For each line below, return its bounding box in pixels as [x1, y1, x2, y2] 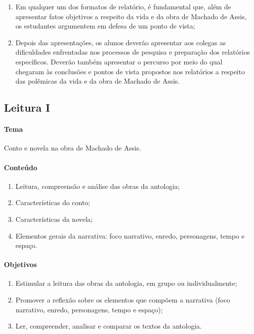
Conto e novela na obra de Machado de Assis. [4, 143, 141, 153]
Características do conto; [15, 197, 90, 208]
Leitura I [4, 100, 50, 115]
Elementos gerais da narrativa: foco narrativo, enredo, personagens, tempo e [15, 230, 245, 241]
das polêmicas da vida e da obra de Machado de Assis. [15, 76, 180, 86]
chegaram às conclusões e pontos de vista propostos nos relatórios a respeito [15, 66, 245, 76]
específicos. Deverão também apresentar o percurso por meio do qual [15, 56, 223, 66]
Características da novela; [15, 213, 93, 224]
